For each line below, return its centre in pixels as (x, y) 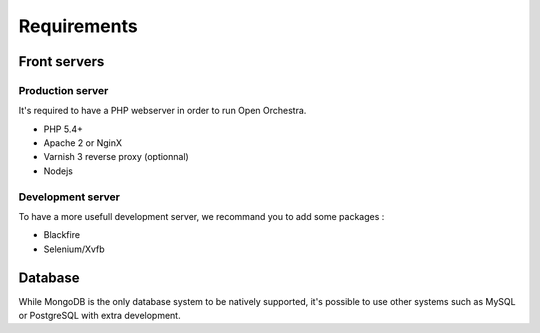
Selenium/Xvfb (74, 249)
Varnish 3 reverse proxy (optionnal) (116, 157)
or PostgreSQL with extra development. (99, 316)
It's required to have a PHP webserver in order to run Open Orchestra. (162, 111)
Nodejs (58, 171)
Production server (63, 90)
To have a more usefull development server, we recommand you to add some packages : (201, 217)
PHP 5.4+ (63, 129)
